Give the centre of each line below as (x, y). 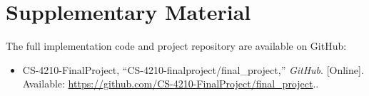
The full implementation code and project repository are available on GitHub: (176, 46)
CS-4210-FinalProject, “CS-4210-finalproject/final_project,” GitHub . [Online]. (193, 69)
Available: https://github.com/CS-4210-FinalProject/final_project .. (171, 84)
